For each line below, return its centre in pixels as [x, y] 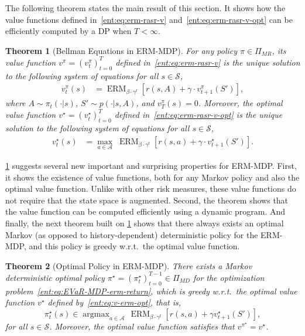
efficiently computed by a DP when [68, 31]
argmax [96, 314]
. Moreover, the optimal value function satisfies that [142, 326]
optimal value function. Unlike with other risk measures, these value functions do [151, 189]
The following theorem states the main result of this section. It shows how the [145, 8]
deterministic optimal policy [55, 277]
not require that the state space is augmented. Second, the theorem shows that [147, 200]
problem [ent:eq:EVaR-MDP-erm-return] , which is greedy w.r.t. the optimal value [151, 291]
